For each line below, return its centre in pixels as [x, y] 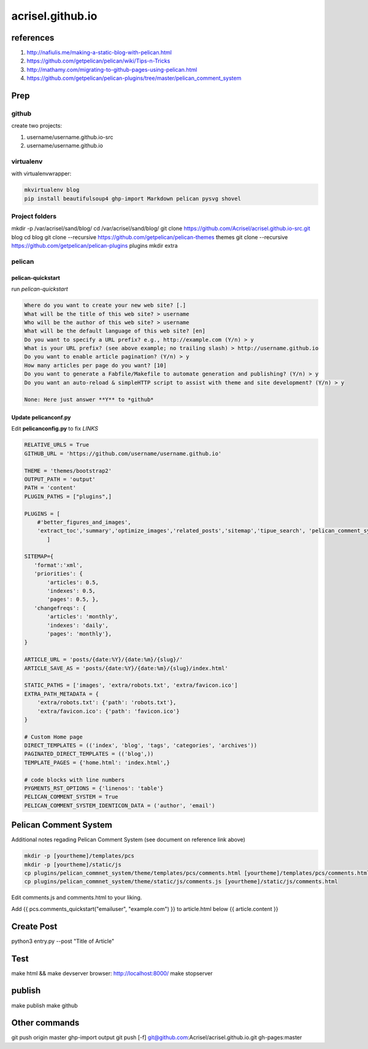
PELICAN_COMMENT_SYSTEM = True [71, 797]
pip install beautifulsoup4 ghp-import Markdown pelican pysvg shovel [133, 198]
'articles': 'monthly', [83, 617]
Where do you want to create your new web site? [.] [105, 305]
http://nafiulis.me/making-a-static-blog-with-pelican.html [99, 53]
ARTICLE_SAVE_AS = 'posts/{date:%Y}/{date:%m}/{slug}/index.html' [126, 668]
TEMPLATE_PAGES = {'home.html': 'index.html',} [97, 763]
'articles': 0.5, [73, 582]
